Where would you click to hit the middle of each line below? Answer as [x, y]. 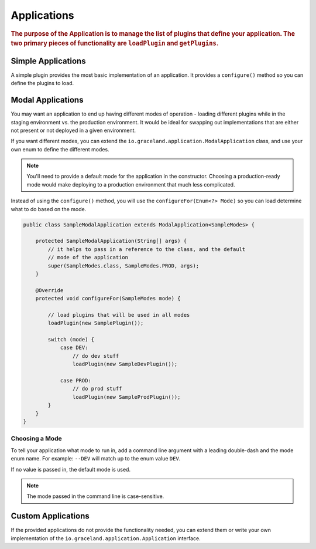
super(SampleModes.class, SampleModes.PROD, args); [123, 266]
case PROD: [76, 381]
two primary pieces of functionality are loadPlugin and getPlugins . [115, 43]
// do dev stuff [96, 356]
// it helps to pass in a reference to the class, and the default [147, 249]
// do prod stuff [97, 389]
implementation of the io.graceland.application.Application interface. [106, 538]
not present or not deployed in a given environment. [73, 130]
